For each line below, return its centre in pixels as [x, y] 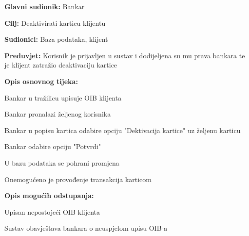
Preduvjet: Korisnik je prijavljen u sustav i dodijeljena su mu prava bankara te [125, 55]
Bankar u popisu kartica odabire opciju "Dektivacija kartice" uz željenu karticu [123, 130]
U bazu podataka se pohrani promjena [62, 162]
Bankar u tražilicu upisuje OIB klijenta [63, 97]
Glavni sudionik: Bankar [45, 6]
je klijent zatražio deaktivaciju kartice [61, 65]
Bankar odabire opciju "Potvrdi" [53, 146]
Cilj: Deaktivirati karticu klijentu [55, 23]
